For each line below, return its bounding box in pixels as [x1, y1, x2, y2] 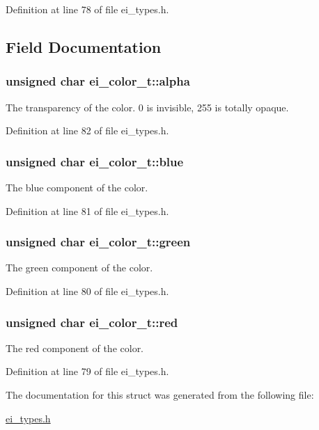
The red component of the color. [6, 340, 144, 355]
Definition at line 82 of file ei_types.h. [6, 123, 169, 138]
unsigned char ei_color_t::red [6, 313, 178, 331]
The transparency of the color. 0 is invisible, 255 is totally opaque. [6, 99, 289, 114]
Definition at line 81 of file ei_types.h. [6, 203, 169, 218]
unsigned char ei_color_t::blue [6, 152, 184, 170]
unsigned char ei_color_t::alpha [6, 72, 190, 90]
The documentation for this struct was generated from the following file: [6, 388, 314, 401]
